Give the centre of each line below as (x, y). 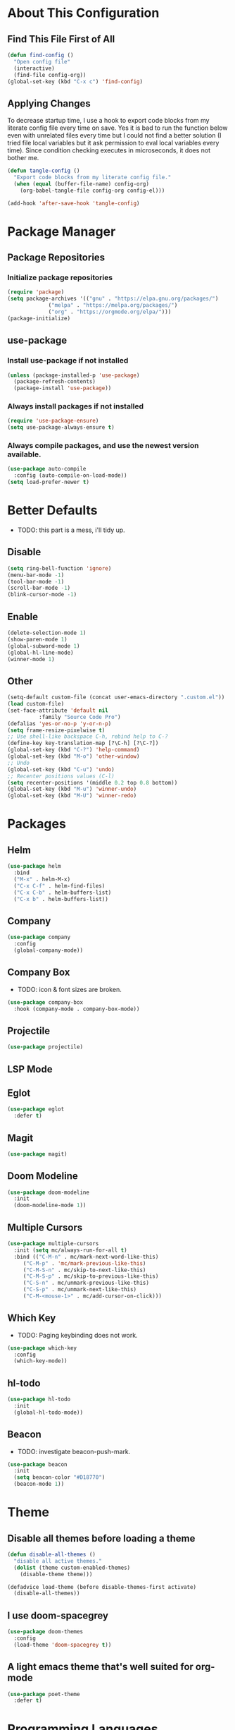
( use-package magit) (38, 1154)
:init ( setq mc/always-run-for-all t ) (71, 1250)
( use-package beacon (38, 1464)
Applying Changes (49, 103)
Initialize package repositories (60, 278)
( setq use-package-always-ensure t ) (61, 428)
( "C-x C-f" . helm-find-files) (59, 886)
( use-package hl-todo (39, 1399)
